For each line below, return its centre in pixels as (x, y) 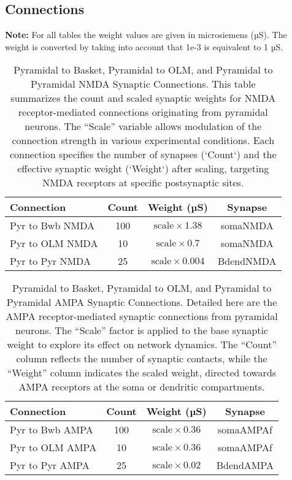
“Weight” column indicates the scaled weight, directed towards (142, 373)
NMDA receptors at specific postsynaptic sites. (143, 183)
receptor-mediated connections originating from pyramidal (143, 112)
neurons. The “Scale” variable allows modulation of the (143, 126)
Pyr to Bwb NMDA (52, 226)
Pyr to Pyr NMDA (50, 261)
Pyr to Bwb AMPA (52, 430)
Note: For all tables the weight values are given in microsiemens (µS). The (146, 35)
